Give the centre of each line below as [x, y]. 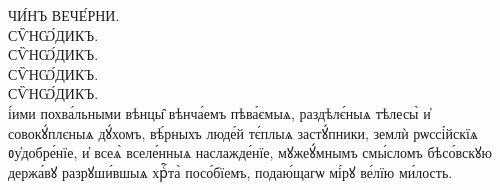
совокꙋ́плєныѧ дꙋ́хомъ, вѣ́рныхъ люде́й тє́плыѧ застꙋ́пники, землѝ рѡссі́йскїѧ [243, 132]
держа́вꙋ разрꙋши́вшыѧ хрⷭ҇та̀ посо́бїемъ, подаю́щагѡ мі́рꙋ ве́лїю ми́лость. [230, 171]
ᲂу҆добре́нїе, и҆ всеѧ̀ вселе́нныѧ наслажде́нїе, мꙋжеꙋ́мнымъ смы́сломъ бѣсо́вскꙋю [250, 152]
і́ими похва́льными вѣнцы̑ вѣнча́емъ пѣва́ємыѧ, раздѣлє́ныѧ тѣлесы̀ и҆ [219, 112]
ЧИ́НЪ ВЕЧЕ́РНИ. [64, 15]
